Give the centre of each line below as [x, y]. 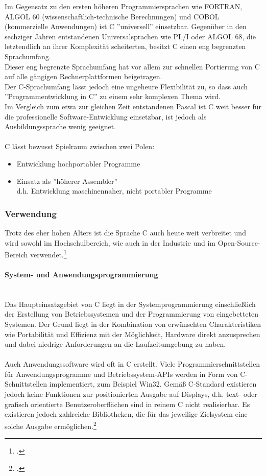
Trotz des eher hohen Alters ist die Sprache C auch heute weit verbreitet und [125, 232]
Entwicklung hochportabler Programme [78, 163]
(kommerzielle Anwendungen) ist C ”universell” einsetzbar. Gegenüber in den [126, 26]
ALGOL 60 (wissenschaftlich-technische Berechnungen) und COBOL [112, 16]
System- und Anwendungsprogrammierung [81, 274]
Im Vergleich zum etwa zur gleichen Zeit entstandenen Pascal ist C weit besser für [133, 106]
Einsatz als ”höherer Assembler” [67, 181]
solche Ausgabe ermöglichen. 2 [51, 425]
